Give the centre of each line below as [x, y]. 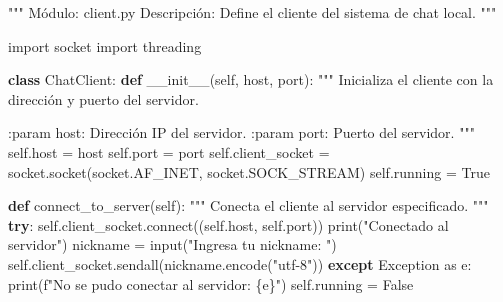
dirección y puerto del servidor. [103, 98]
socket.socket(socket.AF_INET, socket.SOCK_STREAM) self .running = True [249, 171]
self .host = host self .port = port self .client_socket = [169, 151]
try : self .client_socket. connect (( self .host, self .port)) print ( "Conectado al [228, 224]
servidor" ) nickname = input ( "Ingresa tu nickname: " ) [172, 244]
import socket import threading [105, 45]
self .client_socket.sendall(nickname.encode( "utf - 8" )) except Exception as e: [240, 263]
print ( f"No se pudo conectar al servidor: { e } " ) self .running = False [211, 283]
